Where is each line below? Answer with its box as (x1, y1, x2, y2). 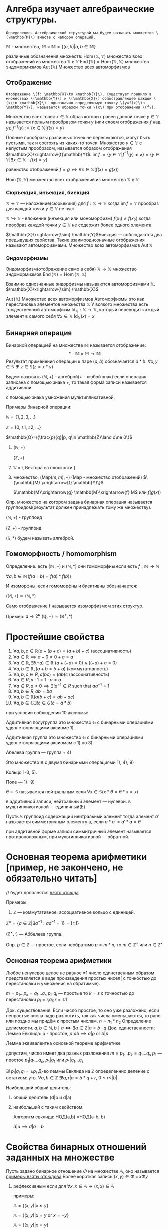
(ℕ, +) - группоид (6, 514, 42, 520)
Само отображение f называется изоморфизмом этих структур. (6, 603, 144, 609)
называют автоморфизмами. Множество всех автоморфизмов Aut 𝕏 (6, 242, 153, 248)
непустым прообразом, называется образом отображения (6, 145, 132, 151)
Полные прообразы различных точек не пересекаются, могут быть (6, 135, 151, 141)
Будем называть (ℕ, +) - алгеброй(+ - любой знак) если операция (6, 373, 147, 379)
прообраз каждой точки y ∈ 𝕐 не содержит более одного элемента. (6, 222, 153, 228)
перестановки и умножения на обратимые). (6, 980, 100, 986)
